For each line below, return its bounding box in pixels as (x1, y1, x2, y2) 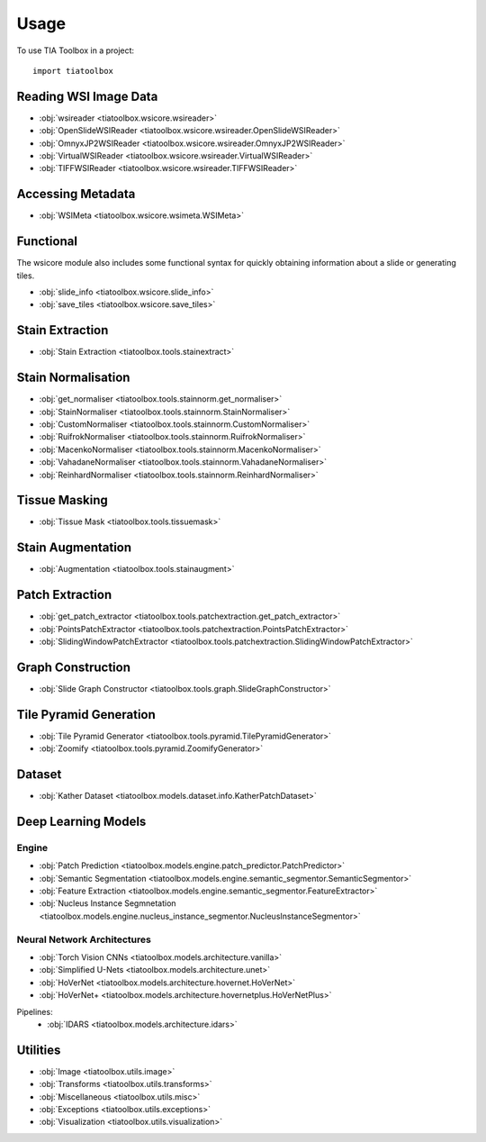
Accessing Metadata (16, 186, 136, 202)
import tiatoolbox (32, 66, 114, 76)
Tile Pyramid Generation (16, 707, 157, 722)
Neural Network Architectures (16, 933, 152, 946)
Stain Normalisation (16, 370, 130, 385)
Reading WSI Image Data (16, 88, 158, 104)
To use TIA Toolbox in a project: (16, 45, 135, 56)
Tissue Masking (16, 493, 108, 508)
